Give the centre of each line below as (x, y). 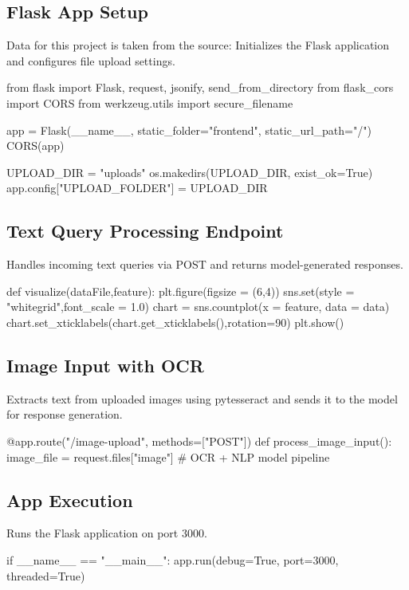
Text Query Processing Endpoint (145, 231)
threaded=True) (46, 575)
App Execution (70, 500)
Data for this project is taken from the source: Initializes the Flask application (198, 45)
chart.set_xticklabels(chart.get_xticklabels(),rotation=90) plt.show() (175, 322)
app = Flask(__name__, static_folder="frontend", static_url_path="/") (189, 130)
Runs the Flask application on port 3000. (107, 533)
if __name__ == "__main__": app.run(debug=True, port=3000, (173, 559)
